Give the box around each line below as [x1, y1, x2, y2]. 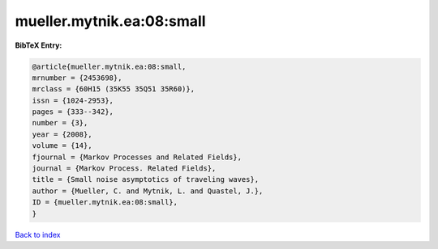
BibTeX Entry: [15, 40, 62, 50]
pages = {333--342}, [32, 108, 114, 116]
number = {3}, [32, 118, 88, 128]
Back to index [15, 230, 61, 239]
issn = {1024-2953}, [32, 95, 114, 105]
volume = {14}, [32, 141, 92, 150]
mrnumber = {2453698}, [32, 73, 122, 82]
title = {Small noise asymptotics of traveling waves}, [32, 175, 260, 184]
